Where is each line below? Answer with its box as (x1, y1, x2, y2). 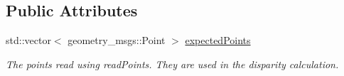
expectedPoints (185, 33, 251, 48)
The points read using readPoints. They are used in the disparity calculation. (6, 56, 339, 71)
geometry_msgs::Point (68, 33, 166, 48)
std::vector (6, 33, 51, 48)
